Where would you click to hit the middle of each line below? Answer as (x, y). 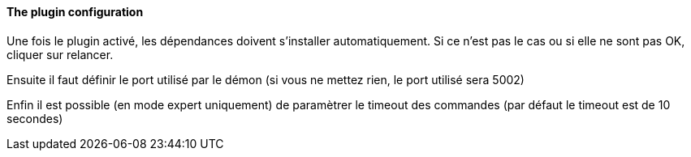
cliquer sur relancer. (60, 54)
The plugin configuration (75, 12)
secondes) (35, 118)
